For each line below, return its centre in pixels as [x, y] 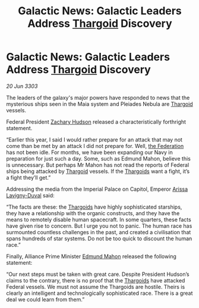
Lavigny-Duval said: [30, 195]
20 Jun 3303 [22, 86]
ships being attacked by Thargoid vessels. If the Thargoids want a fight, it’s [98, 171]
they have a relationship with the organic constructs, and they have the [93, 213]
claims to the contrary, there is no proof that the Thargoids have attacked [96, 280]
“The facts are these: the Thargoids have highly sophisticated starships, [94, 207]
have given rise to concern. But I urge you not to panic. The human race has [99, 226]
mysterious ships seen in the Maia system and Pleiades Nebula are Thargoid [99, 104]
